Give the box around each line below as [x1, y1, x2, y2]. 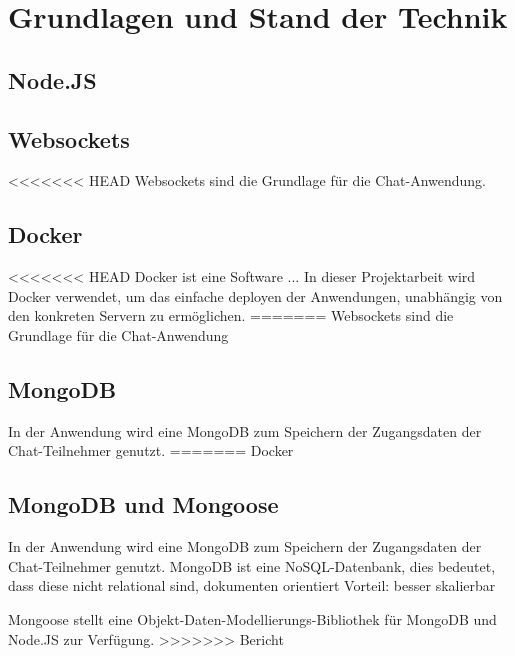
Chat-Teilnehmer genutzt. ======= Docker [8, 440, 294, 461]
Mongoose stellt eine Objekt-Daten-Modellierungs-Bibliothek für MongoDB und [8, 608, 497, 629]
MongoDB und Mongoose [8, 489, 279, 520]
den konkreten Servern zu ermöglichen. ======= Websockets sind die [8, 305, 454, 326]
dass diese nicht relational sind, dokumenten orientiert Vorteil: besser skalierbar [8, 575, 496, 596]
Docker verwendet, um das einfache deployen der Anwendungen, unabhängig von [8, 285, 503, 306]
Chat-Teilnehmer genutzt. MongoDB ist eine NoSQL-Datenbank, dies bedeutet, [8, 555, 496, 576]
